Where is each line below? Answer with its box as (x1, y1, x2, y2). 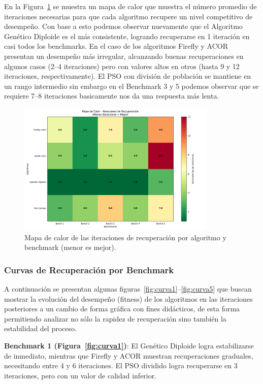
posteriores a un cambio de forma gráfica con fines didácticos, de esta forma (4, 303, 240, 314)
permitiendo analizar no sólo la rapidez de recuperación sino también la (4, 313, 226, 324)
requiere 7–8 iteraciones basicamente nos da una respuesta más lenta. (4, 90, 219, 101)
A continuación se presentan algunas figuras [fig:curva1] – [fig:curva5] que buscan (4, 283, 252, 294)
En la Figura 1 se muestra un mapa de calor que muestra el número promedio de (4, 1, 257, 11)
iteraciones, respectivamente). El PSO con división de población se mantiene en (4, 71, 251, 81)
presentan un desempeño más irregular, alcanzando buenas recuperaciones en (4, 50, 244, 61)
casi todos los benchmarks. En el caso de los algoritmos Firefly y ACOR (4, 41, 228, 51)
